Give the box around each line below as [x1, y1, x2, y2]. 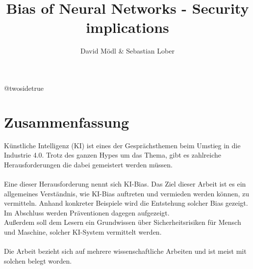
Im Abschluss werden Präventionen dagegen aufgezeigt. [4, 207, 170, 217]
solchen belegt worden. [4, 255, 72, 266]
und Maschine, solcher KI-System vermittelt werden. [4, 226, 162, 237]
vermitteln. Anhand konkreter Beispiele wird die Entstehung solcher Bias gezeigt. [4, 198, 248, 208]
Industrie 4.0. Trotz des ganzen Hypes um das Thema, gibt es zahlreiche [4, 150, 222, 160]
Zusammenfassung [4, 111, 129, 132]
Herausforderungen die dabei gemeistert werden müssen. [4, 159, 173, 169]
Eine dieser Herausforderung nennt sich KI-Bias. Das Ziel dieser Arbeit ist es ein [4, 179, 246, 188]
